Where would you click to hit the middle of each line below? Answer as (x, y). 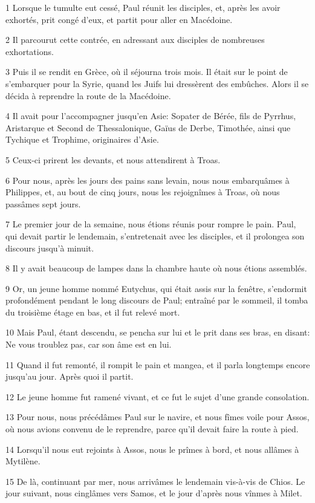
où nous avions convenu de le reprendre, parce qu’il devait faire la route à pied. (152, 429)
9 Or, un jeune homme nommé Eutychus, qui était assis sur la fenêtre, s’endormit (156, 288)
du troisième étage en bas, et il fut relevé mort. (93, 312)
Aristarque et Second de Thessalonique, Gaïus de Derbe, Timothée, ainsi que (148, 127)
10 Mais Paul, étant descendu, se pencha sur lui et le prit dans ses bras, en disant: (158, 332)
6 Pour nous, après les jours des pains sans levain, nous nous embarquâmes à (148, 180)
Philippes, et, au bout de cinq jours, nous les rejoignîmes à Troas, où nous (143, 192)
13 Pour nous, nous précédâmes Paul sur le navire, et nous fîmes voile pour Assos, (157, 417)
